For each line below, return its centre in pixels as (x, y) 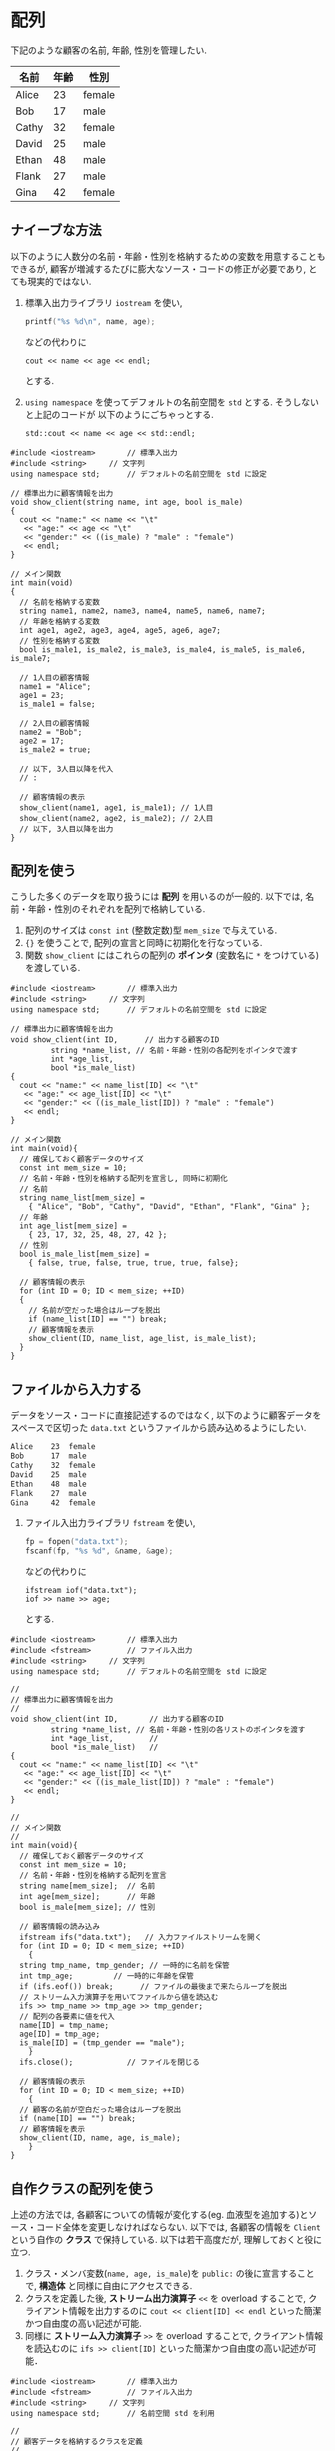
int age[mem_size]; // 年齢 (87, 1897)
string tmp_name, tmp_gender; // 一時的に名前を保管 (124, 1966)
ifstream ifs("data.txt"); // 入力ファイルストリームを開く (141, 1937)
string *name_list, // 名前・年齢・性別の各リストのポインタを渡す (178, 1730)
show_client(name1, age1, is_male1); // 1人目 (116, 807)
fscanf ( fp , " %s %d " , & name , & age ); (99, 1551)
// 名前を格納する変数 (59, 602)
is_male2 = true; (55, 749)
